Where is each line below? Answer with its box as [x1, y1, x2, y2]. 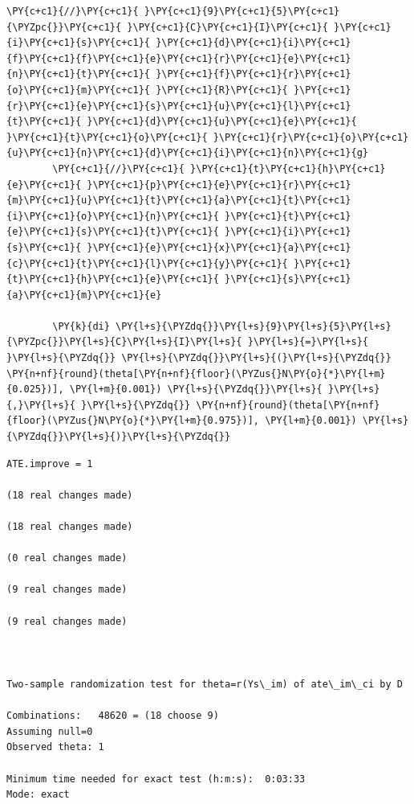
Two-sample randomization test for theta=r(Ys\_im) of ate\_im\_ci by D [6, 678, 403, 690]
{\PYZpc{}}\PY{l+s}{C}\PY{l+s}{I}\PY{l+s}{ [6, 336, 242, 348]
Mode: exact [6, 789, 70, 801]
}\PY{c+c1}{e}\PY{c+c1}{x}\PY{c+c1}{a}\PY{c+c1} [87, 241, 351, 253]
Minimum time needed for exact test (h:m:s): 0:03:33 [6, 773, 306, 785]
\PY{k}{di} [52, 320, 110, 332]
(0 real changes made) [6, 552, 128, 564]
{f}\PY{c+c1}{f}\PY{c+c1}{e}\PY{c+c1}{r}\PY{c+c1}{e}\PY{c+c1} [6, 52, 351, 64]
